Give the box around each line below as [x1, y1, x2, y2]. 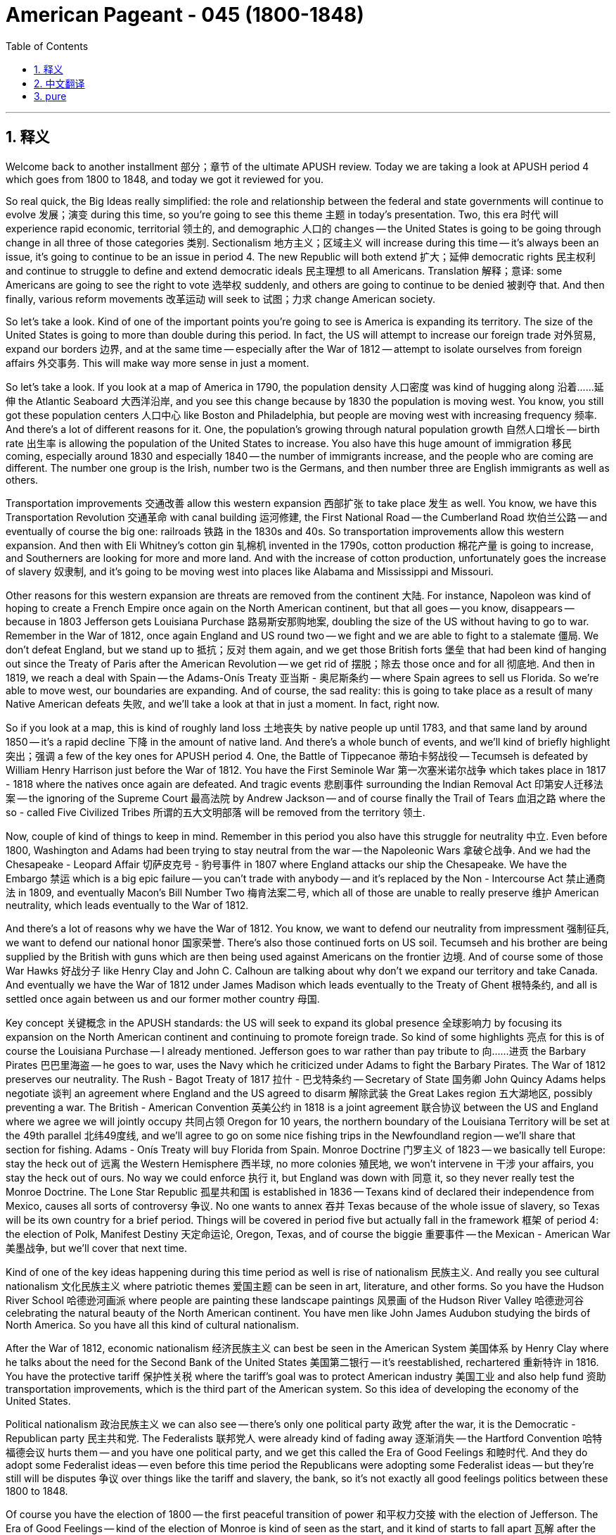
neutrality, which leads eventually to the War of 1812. [6, 898, 249, 911]
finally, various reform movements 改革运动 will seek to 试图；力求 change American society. [6, 292, 436, 305]
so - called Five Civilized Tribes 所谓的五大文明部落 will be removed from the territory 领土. [6, 806, 425, 818]
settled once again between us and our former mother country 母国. [6, 992, 320, 1005]
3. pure [34, 89, 67, 102]
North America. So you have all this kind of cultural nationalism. [6, 1318, 300, 1331]
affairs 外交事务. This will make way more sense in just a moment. [6, 356, 309, 369]
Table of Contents [6, 39, 89, 52]
